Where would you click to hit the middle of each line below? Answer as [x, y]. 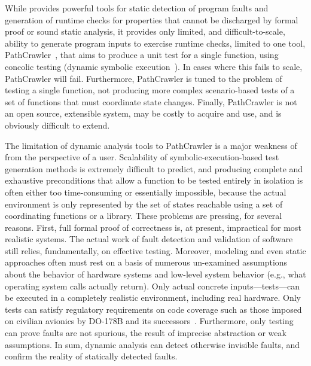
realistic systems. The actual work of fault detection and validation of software [149, 239]
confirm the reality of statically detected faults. [91, 356]
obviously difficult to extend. [57, 125]
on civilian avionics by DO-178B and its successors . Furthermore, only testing [149, 321]
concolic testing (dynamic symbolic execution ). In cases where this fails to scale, [154, 66]
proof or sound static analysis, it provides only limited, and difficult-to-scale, [145, 31]
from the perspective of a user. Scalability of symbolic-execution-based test [142, 157]
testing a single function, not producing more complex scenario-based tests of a [150, 90]
